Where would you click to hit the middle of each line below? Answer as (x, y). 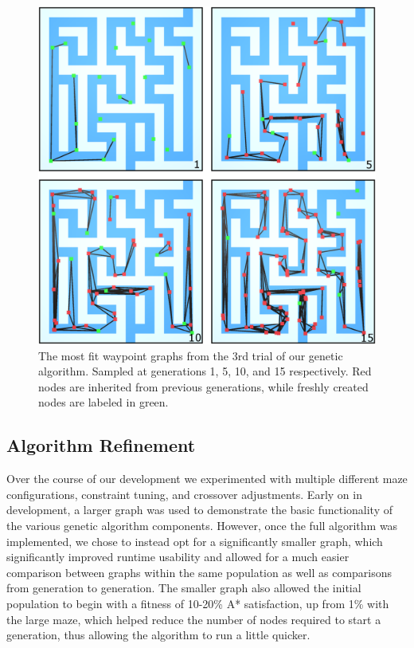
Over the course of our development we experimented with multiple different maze (207, 479)
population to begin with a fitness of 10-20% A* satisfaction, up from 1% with (198, 603)
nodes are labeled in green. (103, 402)
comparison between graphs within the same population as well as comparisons (199, 572)
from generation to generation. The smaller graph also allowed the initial (184, 588)
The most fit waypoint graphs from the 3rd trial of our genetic (191, 355)
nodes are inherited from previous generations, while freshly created (203, 386)
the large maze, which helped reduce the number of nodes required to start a (194, 619)
